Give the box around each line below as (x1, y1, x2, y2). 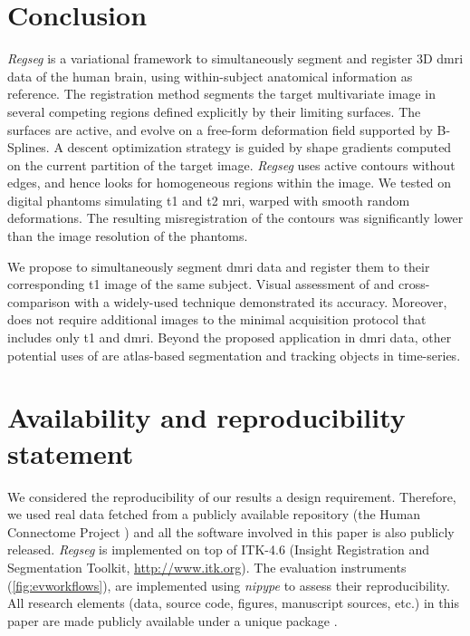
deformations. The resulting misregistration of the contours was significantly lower (7, 208, 464, 227)
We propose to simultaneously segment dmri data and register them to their (7, 256, 430, 275)
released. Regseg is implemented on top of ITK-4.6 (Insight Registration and (7, 540, 429, 559)
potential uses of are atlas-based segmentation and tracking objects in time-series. (7, 345, 461, 364)
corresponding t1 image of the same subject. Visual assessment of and (7, 275, 395, 294)
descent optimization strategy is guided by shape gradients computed (67, 138, 452, 157)
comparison (7, 292, 71, 311)
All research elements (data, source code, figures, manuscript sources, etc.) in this (7, 593, 459, 612)
